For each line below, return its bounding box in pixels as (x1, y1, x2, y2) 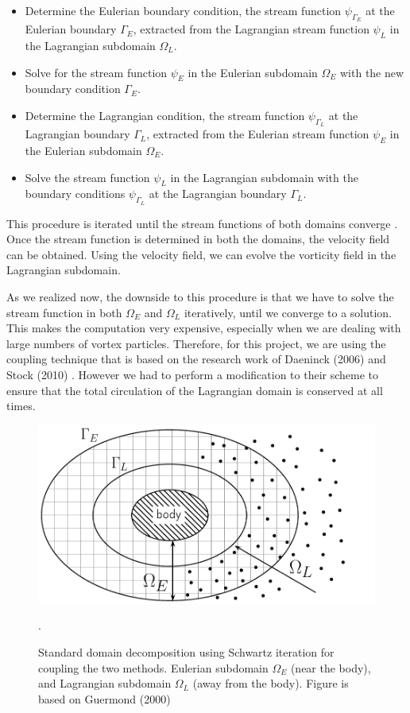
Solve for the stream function (25, 64, 168, 80)
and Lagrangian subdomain (38, 675, 172, 692)
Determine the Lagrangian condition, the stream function (25, 107, 305, 123)
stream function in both (6, 304, 122, 320)
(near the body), (290, 659, 371, 676)
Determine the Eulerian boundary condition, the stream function (25, 2, 342, 18)
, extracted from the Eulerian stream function (146, 126, 369, 142)
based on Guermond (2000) (38, 690, 171, 707)
